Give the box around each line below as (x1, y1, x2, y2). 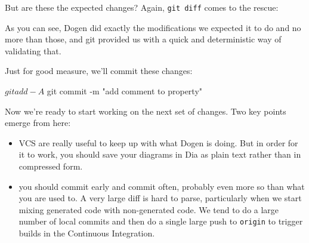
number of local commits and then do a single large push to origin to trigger (18, 215, 303, 227)
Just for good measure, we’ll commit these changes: (5, 64, 193, 77)
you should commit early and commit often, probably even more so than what (18, 180, 305, 192)
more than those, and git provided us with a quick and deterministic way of (5, 33, 282, 45)
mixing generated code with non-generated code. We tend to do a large (18, 203, 279, 216)
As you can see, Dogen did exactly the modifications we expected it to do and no (5, 21, 301, 33)
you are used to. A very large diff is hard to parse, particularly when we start (18, 192, 302, 204)
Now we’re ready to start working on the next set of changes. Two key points (5, 104, 286, 117)
